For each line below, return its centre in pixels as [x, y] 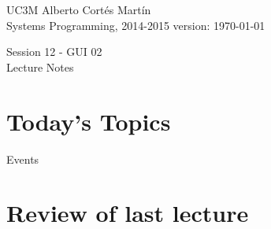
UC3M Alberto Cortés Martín [79, 9]
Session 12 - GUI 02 [54, 52]
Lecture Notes [40, 66]
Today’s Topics [89, 121]
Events [23, 159]
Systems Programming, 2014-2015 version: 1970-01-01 [136, 25]
